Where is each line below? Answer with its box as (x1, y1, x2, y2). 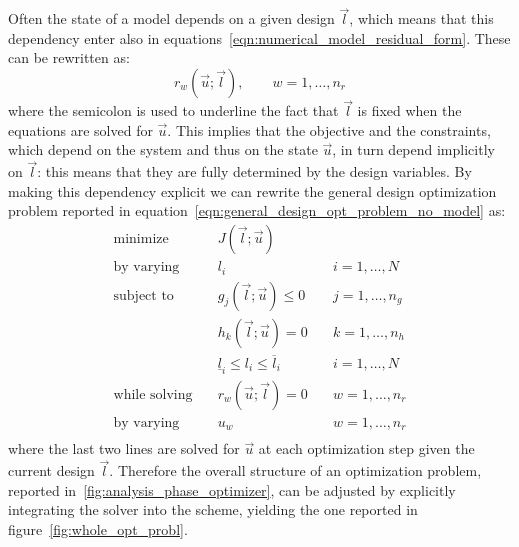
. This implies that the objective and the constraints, (167, 119, 491, 140)
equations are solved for (8, 119, 153, 140)
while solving (113, 387, 193, 402)
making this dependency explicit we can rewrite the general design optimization (8, 180, 497, 201)
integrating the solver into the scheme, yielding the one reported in (8, 499, 418, 520)
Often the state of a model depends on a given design (8, 8, 335, 29)
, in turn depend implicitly (332, 139, 495, 160)
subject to (113, 288, 174, 303)
